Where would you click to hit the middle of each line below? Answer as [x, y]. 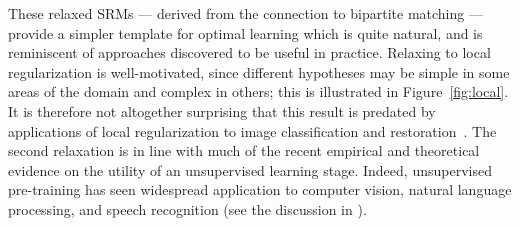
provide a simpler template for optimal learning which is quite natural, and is [245, 32]
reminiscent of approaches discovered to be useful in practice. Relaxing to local [249, 52]
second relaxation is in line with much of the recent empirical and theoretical [244, 150]
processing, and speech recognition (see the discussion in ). [187, 208]
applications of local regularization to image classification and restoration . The [252, 130]
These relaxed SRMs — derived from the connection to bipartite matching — [245, 13]
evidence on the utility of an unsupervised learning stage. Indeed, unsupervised [250, 169]
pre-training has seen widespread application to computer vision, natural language [260, 189]
